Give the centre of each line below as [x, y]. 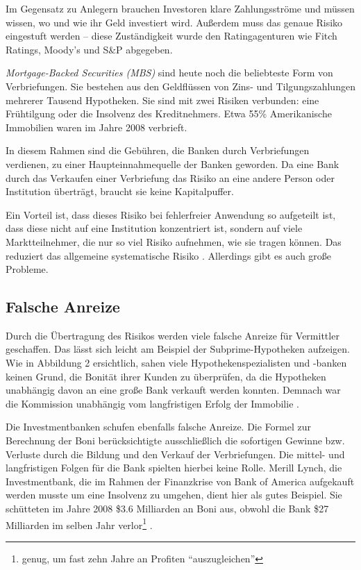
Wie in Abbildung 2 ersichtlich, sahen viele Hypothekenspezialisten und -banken [176, 363]
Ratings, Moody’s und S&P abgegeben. [89, 49]
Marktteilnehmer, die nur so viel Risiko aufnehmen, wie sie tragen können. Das [174, 241]
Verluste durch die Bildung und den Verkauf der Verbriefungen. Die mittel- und [175, 454]
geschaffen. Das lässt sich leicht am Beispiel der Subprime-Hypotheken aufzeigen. [178, 349]
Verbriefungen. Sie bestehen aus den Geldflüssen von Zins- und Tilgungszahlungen [180, 86]
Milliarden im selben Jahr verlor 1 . [79, 523]
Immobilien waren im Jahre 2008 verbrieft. [96, 127]
